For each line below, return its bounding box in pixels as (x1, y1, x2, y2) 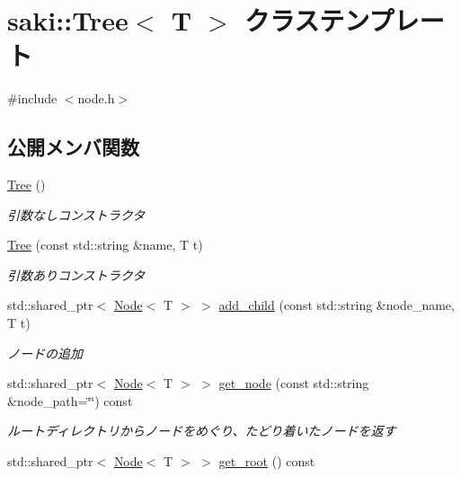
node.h (77, 89, 115, 108)
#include (7, 89, 58, 108)
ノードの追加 (7, 343, 83, 362)
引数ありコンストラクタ (7, 265, 146, 284)
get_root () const (218, 452, 315, 471)
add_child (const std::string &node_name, (218, 296, 455, 314)
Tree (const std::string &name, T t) (7, 235, 203, 254)
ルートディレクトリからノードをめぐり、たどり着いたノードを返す (7, 421, 396, 440)
